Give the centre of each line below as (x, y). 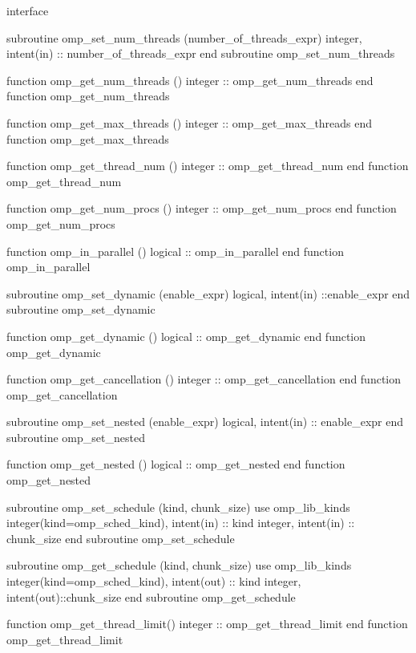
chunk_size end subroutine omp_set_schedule (121, 538)
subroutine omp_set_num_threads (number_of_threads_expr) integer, (184, 37)
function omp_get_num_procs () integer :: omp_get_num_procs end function (202, 208)
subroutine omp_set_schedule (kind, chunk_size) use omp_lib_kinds (178, 507)
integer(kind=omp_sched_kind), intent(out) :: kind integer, (154, 581)
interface (28, 10)
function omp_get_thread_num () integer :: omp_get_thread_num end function (208, 166)
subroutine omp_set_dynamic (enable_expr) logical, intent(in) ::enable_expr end (208, 293)
